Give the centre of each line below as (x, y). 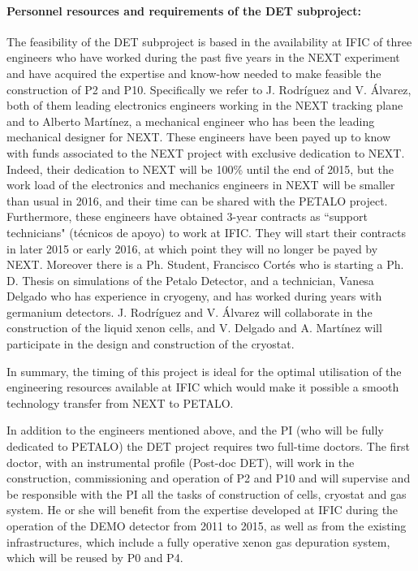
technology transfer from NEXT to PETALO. (120, 402)
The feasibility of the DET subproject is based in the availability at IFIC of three (209, 41)
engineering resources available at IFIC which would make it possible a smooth (203, 387)
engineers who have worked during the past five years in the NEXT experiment (203, 57)
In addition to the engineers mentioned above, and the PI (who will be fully (195, 430)
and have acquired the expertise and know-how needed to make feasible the (194, 73)
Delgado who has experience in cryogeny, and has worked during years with (194, 296)
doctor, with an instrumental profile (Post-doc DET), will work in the (181, 462)
